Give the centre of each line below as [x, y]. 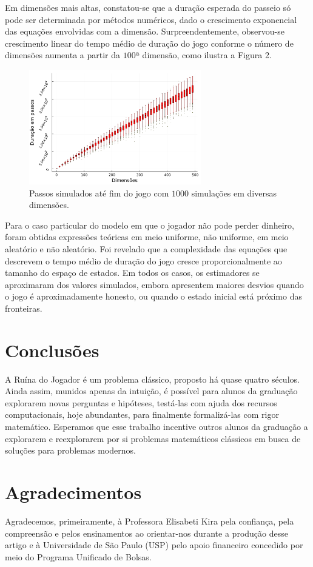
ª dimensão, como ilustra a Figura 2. [204, 55]
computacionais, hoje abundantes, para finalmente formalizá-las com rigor [142, 414]
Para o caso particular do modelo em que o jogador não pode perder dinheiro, [150, 225]
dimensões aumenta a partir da [63, 55]
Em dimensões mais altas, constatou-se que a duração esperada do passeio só [148, 7]
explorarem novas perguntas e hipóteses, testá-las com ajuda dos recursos [141, 402]
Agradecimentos [73, 492]
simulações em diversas [234, 193]
